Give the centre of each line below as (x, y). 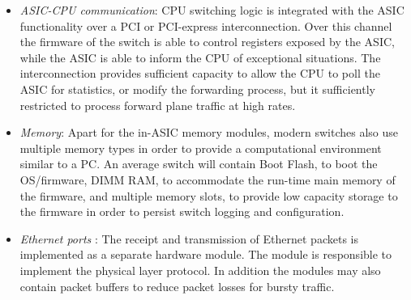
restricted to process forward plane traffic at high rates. (158, 105)
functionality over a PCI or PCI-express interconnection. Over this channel (206, 25)
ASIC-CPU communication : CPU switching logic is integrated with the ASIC (212, 10)
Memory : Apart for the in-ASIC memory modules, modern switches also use (209, 132)
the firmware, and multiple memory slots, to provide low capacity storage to (209, 195)
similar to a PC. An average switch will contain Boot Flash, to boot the (199, 164)
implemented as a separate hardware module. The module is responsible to (206, 254)
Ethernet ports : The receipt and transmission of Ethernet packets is (189, 238)
